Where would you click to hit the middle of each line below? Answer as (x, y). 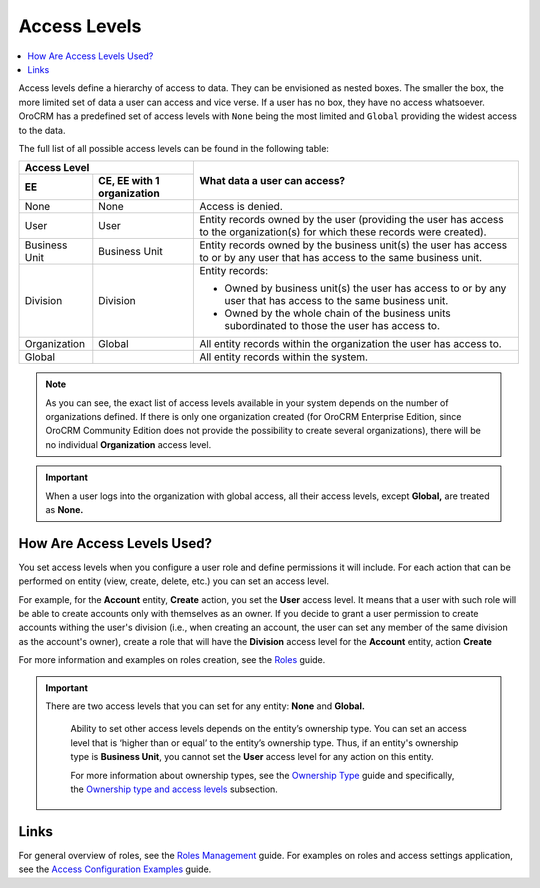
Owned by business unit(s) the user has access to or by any (365, 288)
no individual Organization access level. (128, 444)
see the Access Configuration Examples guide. (115, 869)
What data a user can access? (272, 180)
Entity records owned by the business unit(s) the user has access (353, 245)
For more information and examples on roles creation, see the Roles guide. (172, 660)
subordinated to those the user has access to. (332, 326)
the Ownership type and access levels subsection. (174, 789)
